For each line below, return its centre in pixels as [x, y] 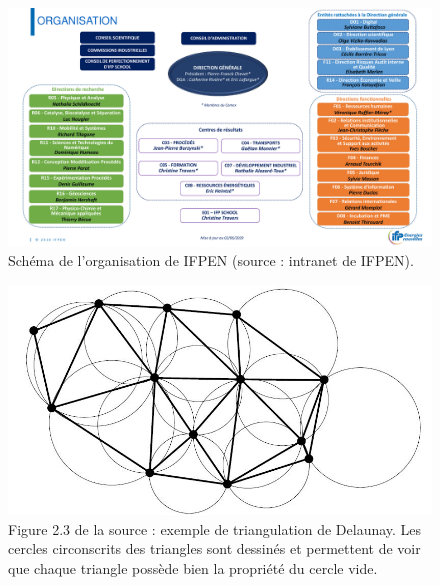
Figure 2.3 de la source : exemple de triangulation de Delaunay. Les [215, 528]
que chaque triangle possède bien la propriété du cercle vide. [193, 568]
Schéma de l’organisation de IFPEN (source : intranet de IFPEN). [211, 260]
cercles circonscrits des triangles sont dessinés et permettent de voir [214, 548]
